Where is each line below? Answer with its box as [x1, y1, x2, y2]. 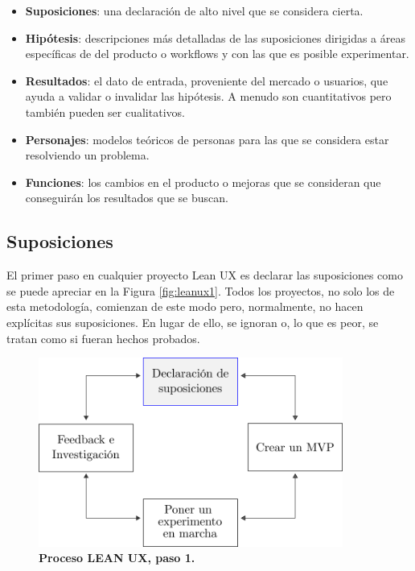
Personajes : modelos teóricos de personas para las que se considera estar [25, 130, 389, 147]
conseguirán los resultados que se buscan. [25, 189, 228, 206]
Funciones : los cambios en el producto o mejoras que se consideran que [25, 173, 381, 190]
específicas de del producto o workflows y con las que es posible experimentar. [25, 45, 409, 62]
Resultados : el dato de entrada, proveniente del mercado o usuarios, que [25, 72, 388, 89]
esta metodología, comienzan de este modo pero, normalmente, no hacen [6, 298, 364, 315]
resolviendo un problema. [25, 147, 150, 163]
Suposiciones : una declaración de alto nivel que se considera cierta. [25, 2, 364, 19]
